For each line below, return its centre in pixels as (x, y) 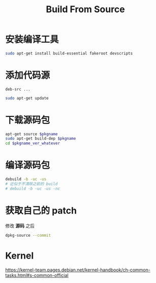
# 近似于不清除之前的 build (32, 184)
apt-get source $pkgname (32, 134)
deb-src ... (18, 89)
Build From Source (85, 9)
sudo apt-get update (27, 98)
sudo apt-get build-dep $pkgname (41, 139)
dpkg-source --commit (28, 235)
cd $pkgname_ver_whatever (33, 143)
